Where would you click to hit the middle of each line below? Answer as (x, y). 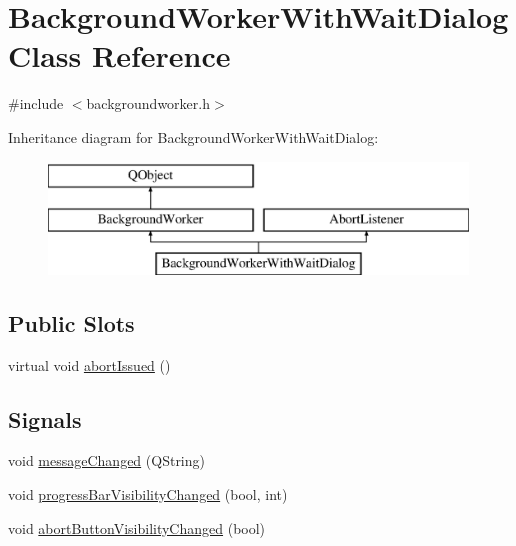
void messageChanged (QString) (106, 460)
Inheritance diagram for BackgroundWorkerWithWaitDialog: (193, 136)
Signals (45, 418)
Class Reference (119, 55)
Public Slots (71, 322)
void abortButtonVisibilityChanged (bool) (137, 527)
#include (36, 103)
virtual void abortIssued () (89, 364)
